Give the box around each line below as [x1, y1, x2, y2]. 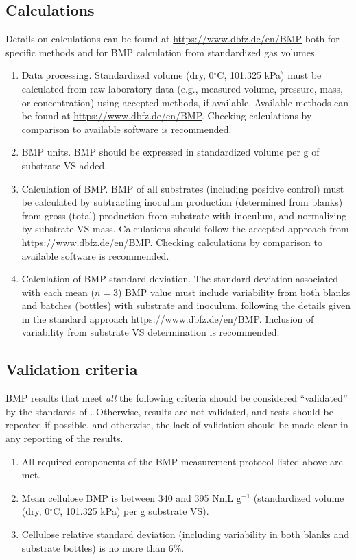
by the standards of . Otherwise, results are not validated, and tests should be [5, 404, 333, 418]
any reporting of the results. [5, 431, 123, 446]
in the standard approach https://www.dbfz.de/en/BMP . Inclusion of [21, 311, 314, 326]
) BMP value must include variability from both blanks [118, 284, 351, 299]
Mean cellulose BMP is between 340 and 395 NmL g [21, 490, 241, 504]
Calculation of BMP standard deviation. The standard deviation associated [21, 271, 339, 286]
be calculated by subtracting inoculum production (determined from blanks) [21, 195, 343, 209]
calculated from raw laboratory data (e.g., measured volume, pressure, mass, [21, 81, 343, 95]
